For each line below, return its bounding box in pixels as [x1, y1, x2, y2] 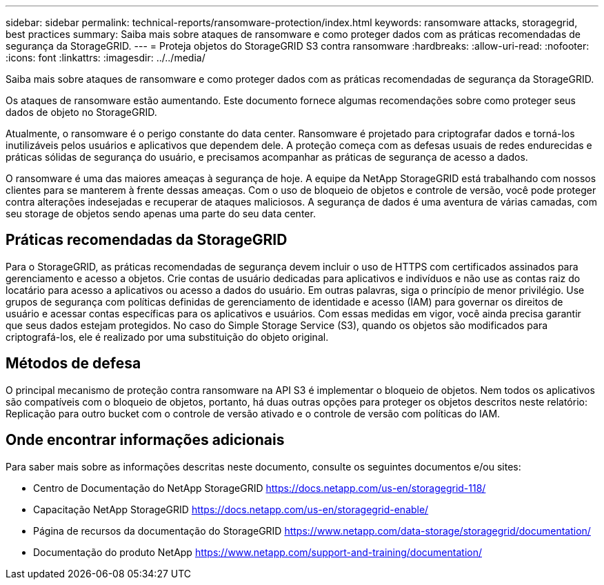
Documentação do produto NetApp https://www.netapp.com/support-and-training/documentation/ [33, 546, 482, 558]
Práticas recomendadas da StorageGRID [6, 231, 288, 249]
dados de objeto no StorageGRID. [6, 106, 157, 118]
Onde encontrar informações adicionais [6, 431, 285, 449]
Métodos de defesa [6, 355, 141, 373]
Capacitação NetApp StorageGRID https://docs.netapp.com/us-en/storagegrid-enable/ [33, 503, 429, 515]
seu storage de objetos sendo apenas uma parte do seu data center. [6, 208, 316, 219]
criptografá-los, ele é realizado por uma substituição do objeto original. [6, 330, 329, 343]
